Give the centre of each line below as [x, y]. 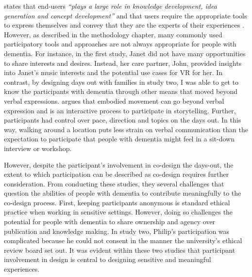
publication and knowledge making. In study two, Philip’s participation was [117, 231]
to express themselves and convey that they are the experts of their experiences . [124, 25]
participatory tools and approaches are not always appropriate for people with [120, 44]
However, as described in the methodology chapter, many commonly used [113, 34]
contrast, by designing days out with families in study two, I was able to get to [121, 82]
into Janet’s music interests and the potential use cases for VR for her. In [113, 72]
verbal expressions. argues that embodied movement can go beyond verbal [114, 100]
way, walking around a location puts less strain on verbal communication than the [126, 129]
